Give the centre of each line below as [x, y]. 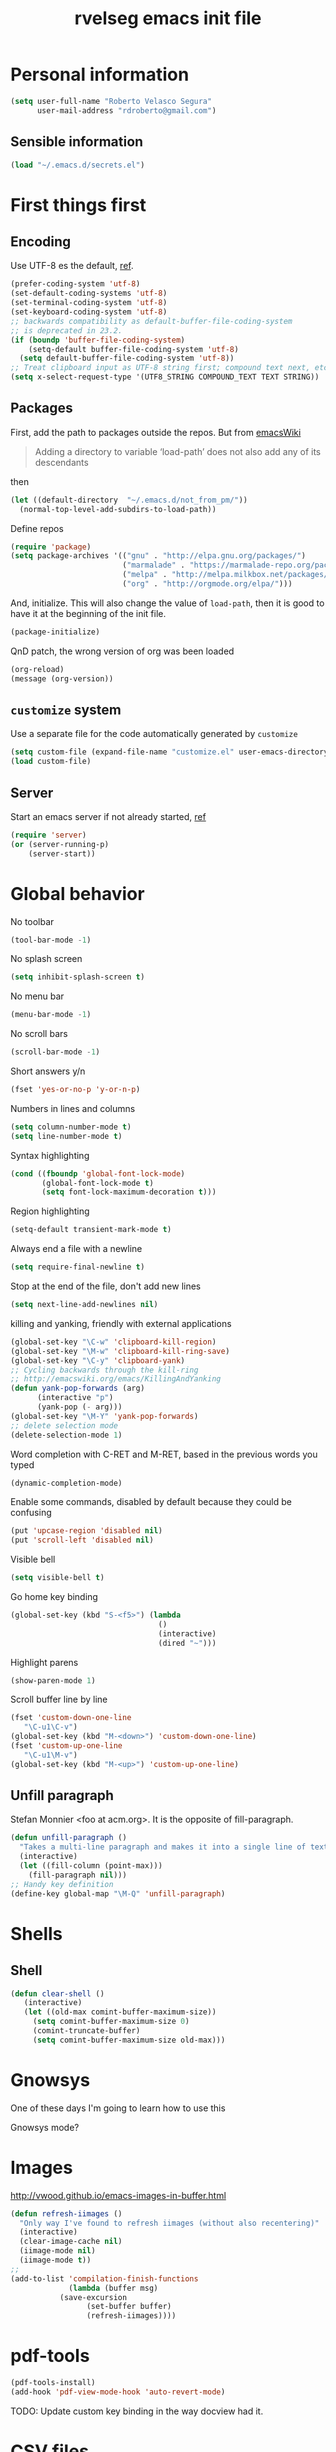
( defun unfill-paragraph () [69, 1838]
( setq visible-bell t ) [57, 1578]
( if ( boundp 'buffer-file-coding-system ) [98, 340]
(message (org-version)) [62, 678]
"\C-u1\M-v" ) [50, 1755]
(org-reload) [37, 669]
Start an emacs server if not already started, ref [108, 816]
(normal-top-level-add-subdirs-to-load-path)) [118, 509]
